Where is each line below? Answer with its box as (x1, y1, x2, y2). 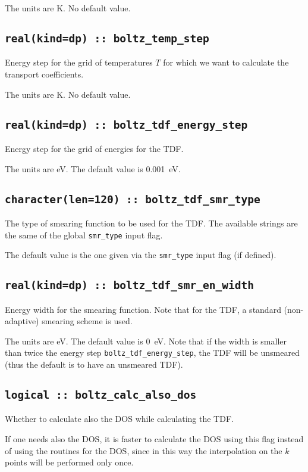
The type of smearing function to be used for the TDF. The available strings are (5, 216, 298, 229)
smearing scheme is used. (42, 315, 133, 327)
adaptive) (5, 315, 39, 327)
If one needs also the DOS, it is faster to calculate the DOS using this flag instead (5, 433, 304, 445)
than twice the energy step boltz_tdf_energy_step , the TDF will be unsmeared (5, 346, 300, 359)
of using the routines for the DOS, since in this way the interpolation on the (5, 444, 282, 457)
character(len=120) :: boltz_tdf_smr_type (5, 192, 260, 206)
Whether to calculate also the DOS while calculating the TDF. (5, 412, 234, 425)
